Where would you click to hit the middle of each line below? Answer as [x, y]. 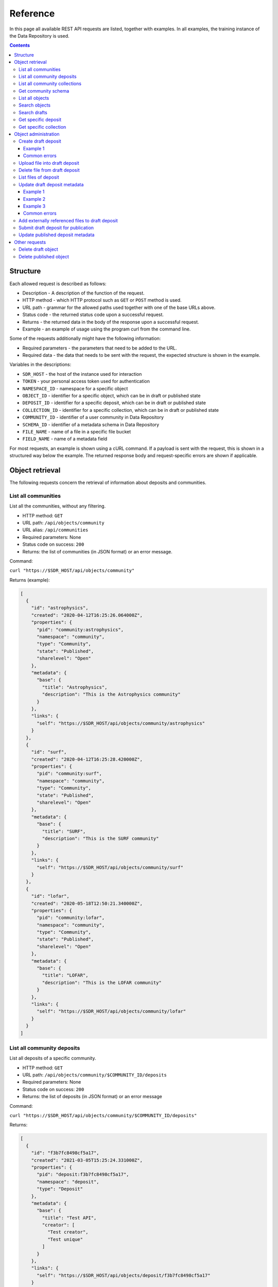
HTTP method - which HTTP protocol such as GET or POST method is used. [102, 300]
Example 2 [34, 199]
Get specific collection [42, 127]
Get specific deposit [40, 120]
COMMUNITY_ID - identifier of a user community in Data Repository [93, 418]
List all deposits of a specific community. [53, 1058]
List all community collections [50, 84]
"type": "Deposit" [60, 1189]
